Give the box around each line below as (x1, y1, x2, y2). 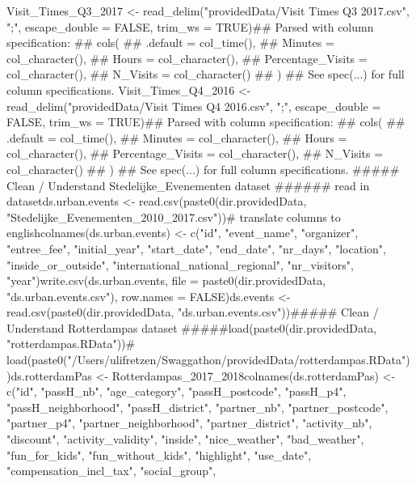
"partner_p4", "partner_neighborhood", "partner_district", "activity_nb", (6, 414, 372, 431)
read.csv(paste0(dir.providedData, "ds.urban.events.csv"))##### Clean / (6, 304, 379, 321)
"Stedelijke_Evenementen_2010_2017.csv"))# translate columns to (6, 208, 341, 225)
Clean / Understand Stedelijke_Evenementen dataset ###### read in (6, 176, 370, 193)
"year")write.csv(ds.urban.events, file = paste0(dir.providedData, (6, 272, 326, 289)
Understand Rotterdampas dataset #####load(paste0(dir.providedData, (6, 319, 377, 336)
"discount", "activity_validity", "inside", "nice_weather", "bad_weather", (6, 431, 364, 448)
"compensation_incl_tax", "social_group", (6, 462, 216, 479)
